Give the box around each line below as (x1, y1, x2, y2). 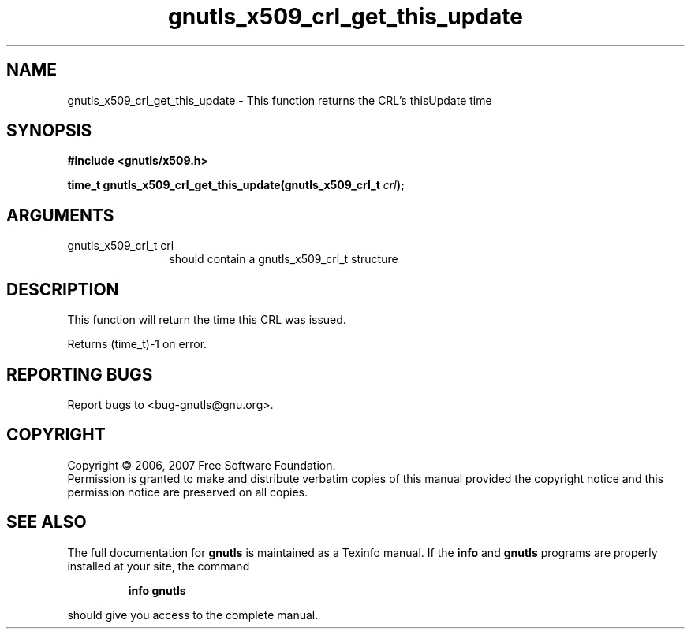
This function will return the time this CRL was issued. (67, 313, 346, 327)
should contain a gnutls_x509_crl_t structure (169, 252, 398, 266)
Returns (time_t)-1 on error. (67, 337, 207, 351)
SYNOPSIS (6, 121, 92, 141)
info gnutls (128, 583, 186, 597)
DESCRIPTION (6, 279, 119, 299)
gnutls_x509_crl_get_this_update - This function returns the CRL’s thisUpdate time (67, 93, 492, 107)
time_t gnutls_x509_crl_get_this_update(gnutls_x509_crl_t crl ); (67, 178, 405, 192)
